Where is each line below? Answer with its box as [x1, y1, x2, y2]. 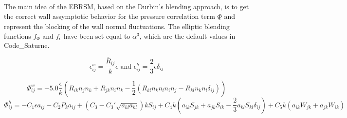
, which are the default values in [139, 30, 236, 41]
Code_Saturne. [4, 40, 50, 50]
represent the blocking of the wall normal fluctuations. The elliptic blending [4, 21, 230, 31]
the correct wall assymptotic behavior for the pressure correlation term [4, 11, 215, 21]
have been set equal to [63, 30, 130, 41]
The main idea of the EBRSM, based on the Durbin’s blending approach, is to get [4, 1, 249, 11]
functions [4, 30, 31, 41]
